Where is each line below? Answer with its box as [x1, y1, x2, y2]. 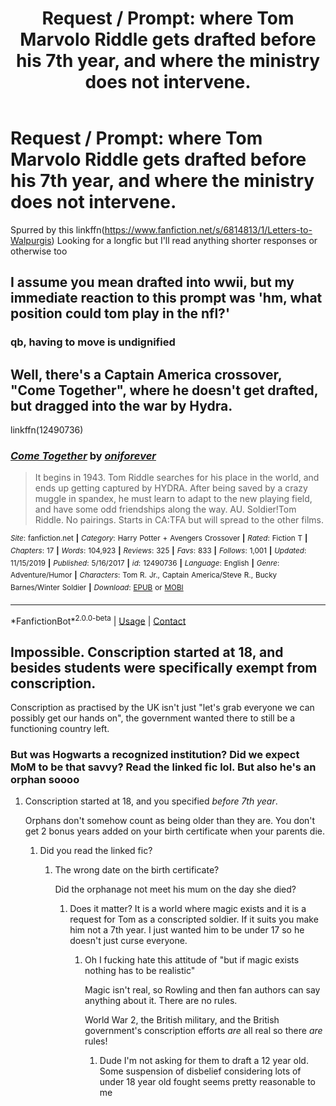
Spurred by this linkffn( [10, 223, 105, 236]
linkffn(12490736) [10, 424, 84, 436]
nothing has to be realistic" [84, 965, 196, 977]
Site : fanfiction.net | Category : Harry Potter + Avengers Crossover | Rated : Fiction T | [10, 533, 308, 544]
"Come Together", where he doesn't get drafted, [10, 382, 319, 399]
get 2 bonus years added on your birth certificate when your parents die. [24, 825, 326, 837]
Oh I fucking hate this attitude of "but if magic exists [84, 954, 300, 966]
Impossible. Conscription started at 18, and [10, 643, 284, 661]
